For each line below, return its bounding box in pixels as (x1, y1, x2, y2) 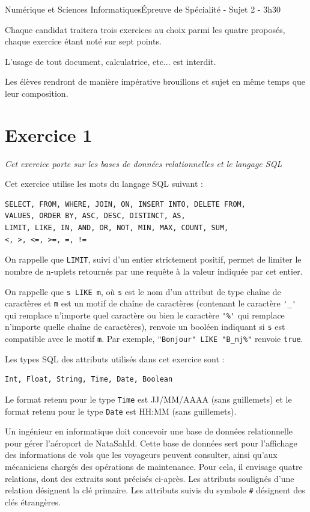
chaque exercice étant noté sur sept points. (5, 35, 162, 47)
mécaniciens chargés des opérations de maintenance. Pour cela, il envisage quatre (5, 460, 303, 473)
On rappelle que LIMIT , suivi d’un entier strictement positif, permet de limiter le (5, 253, 302, 266)
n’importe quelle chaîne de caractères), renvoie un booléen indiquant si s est (5, 320, 285, 333)
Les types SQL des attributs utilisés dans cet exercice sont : (5, 352, 225, 365)
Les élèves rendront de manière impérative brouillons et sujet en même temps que (5, 75, 306, 88)
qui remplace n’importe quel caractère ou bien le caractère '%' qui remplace (5, 308, 285, 321)
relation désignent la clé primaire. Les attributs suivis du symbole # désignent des (5, 484, 305, 496)
